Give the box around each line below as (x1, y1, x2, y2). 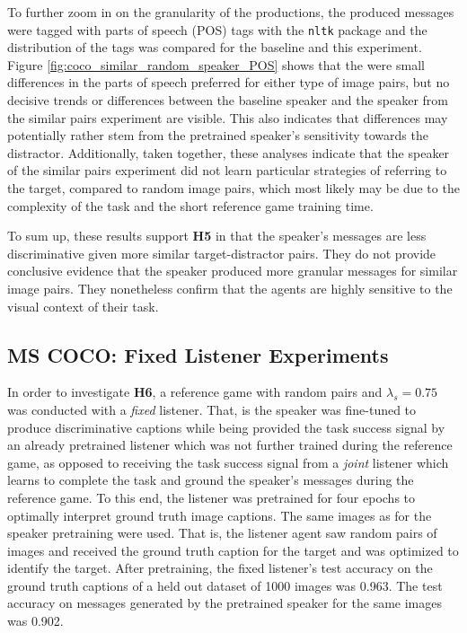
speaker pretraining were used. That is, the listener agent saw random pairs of (7, 523, 437, 542)
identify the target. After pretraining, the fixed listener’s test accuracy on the (7, 558, 433, 577)
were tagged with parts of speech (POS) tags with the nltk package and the (7, 20, 427, 39)
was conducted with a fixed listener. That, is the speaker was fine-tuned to (7, 400, 417, 418)
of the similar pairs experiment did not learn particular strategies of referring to (7, 161, 447, 180)
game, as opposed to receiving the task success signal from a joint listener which (7, 453, 449, 471)
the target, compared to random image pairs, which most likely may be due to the (7, 179, 460, 197)
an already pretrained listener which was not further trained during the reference (7, 435, 453, 454)
